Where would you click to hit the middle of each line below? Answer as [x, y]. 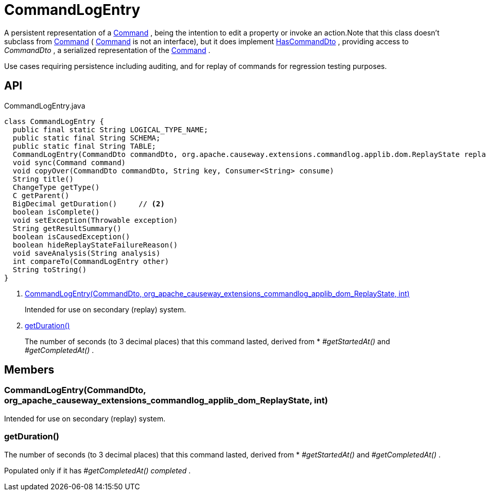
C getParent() [41, 195]
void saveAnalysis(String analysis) [86, 253]
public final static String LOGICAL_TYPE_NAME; [110, 129]
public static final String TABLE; [84, 146]
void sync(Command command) [69, 162]
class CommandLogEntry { [54, 121]
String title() [43, 179]
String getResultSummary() [67, 228]
